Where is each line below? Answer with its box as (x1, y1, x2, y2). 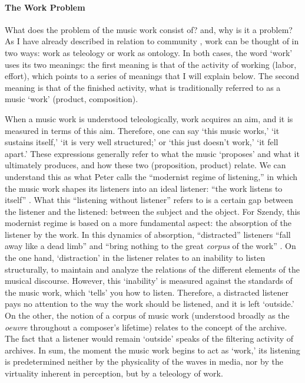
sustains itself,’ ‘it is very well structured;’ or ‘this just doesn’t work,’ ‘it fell (5, 136, 279, 148)
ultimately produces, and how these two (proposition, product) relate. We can (5, 159, 286, 171)
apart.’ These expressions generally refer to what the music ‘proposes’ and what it (5, 147, 300, 159)
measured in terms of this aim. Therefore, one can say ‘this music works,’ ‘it (5, 124, 280, 136)
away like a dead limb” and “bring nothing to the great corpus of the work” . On (5, 240, 296, 252)
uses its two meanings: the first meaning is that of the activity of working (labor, (5, 58, 297, 70)
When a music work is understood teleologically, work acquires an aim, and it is (5, 112, 293, 125)
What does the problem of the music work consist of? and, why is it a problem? (5, 23, 293, 35)
